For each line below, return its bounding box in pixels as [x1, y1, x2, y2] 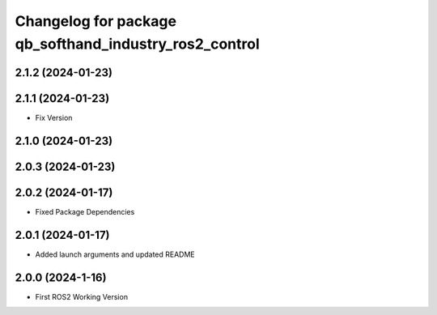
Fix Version [35, 113, 73, 122]
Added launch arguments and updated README [35, 249, 196, 259]
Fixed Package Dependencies [35, 206, 135, 216]
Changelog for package [15, 12, 177, 30]
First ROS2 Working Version [35, 292, 129, 301]
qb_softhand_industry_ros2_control [15, 35, 261, 53]
